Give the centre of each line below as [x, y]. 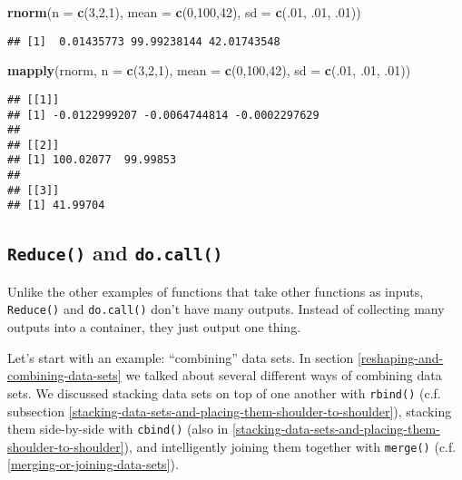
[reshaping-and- [400, 357]
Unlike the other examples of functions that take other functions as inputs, [216, 291]
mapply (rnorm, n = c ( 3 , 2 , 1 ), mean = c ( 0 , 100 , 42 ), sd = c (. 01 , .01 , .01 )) [209, 70]
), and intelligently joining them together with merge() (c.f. [290, 446]
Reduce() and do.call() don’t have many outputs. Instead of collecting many [226, 309]
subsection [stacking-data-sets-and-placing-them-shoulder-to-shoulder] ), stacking [230, 411]
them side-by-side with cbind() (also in [118, 429]
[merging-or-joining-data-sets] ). [93, 464]
